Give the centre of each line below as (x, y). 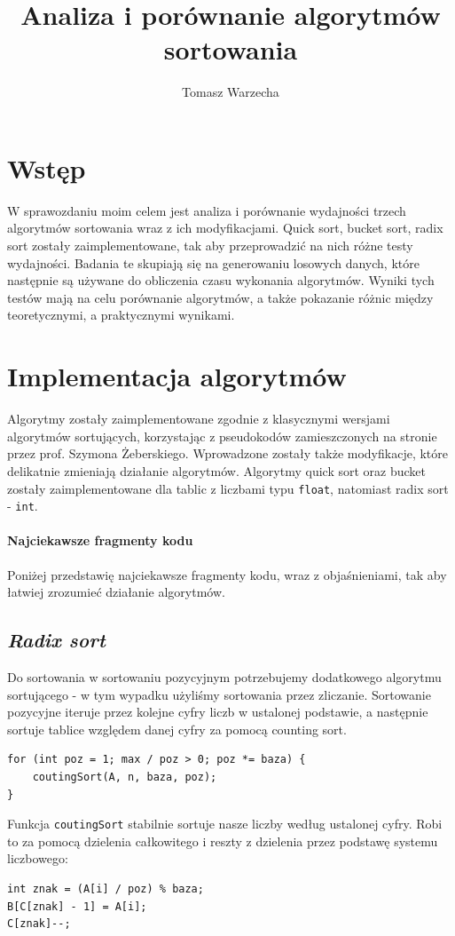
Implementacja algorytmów (177, 376)
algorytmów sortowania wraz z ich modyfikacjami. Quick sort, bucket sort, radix (225, 228)
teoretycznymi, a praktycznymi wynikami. (121, 315)
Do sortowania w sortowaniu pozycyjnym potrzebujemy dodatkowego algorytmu (224, 677)
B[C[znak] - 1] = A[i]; (77, 906)
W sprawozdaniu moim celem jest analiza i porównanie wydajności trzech (207, 210)
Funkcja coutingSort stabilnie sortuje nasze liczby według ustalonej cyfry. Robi (225, 824)
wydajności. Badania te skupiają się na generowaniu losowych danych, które (213, 262)
